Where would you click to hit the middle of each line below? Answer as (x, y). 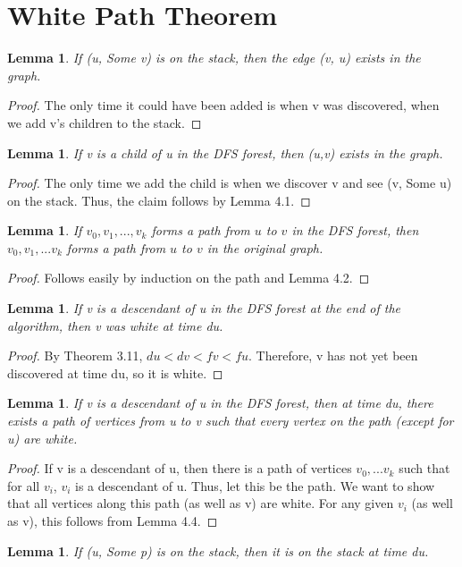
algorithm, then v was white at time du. (115, 325)
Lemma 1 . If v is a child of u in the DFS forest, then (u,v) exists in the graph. (225, 152)
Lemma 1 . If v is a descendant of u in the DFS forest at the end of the (204, 308)
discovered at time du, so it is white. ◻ (115, 372)
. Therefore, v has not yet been (333, 355)
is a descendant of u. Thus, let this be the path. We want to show (255, 485)
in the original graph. (265, 247)
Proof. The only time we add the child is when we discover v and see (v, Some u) (230, 183)
